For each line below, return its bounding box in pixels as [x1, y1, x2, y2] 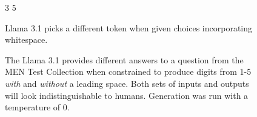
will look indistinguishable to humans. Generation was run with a [5, 89, 249, 101]
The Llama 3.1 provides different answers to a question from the [5, 53, 244, 66]
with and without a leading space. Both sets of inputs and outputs [5, 77, 249, 89]
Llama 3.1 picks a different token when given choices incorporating [5, 21, 253, 34]
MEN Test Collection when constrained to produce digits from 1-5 [5, 65, 252, 78]
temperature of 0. [5, 101, 70, 113]
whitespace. [5, 33, 48, 46]
